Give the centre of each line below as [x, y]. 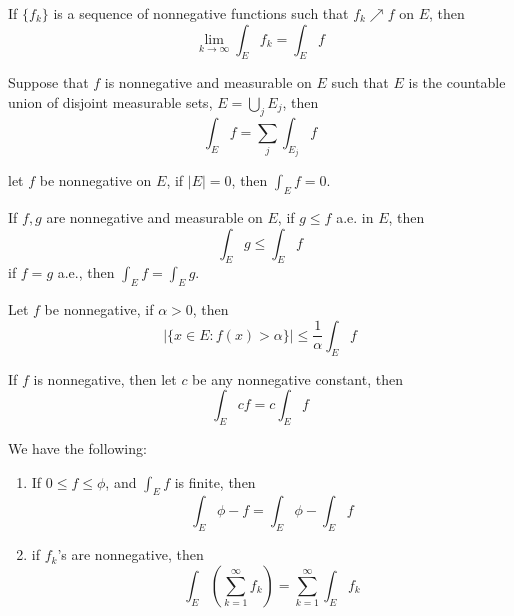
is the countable [457, 82]
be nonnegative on [95, 180]
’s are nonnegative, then [130, 554]
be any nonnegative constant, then [297, 378]
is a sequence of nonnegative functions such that [201, 13]
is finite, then [215, 481]
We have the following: [77, 447]
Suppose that [48, 82]
